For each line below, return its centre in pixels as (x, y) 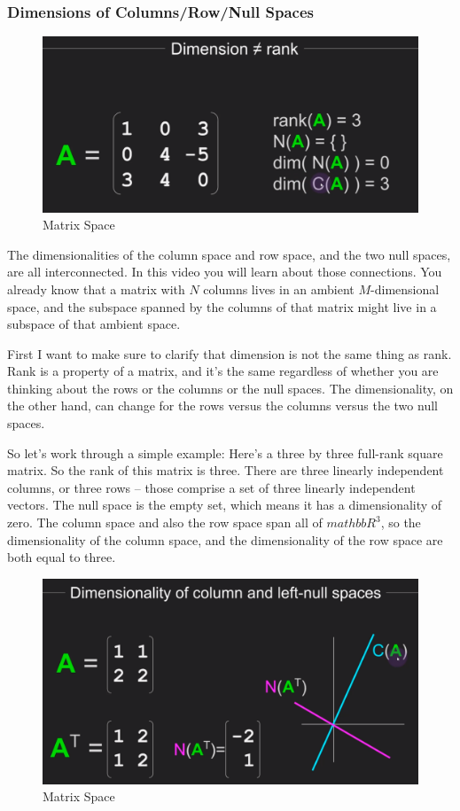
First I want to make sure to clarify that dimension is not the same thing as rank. (230, 353)
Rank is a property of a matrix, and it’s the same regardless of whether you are (223, 371)
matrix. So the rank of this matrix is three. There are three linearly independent (226, 470)
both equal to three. (62, 557)
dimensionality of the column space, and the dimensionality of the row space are (225, 539)
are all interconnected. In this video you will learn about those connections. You (225, 272)
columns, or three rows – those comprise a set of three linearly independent (211, 487)
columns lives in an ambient (279, 289)
